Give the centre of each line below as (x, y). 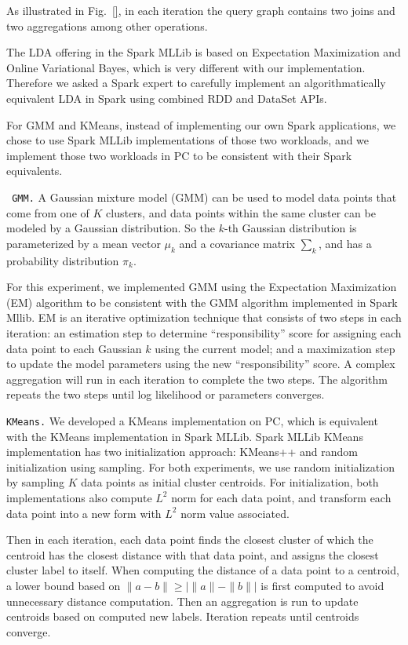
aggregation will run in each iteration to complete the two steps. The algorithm (197, 379)
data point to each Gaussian (74, 348)
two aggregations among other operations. (107, 26)
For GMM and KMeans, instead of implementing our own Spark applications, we (201, 124)
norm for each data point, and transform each (281, 497)
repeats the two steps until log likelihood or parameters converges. (166, 394)
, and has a (345, 243)
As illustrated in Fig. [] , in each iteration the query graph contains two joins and (201, 10)
